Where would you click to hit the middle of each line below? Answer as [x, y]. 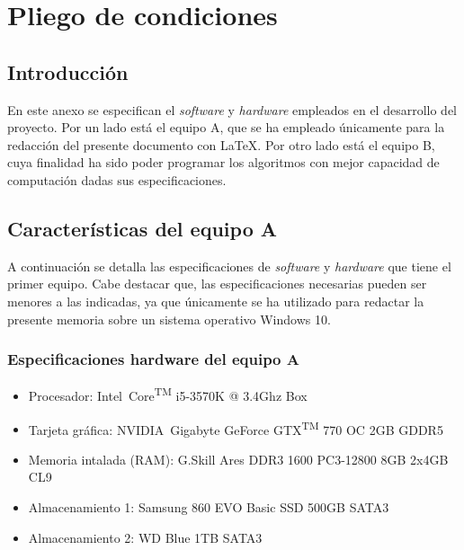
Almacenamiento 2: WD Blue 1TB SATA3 [145, 537]
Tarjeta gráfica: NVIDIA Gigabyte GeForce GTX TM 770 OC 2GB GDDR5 [236, 428]
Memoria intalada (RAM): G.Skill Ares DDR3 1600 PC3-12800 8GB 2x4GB [238, 459]
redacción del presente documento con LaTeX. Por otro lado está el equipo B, [221, 144]
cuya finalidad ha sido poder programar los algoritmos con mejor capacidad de [223, 162]
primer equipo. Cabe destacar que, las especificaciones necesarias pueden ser [217, 284]
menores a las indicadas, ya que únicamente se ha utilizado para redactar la [216, 301]
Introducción [68, 71]
